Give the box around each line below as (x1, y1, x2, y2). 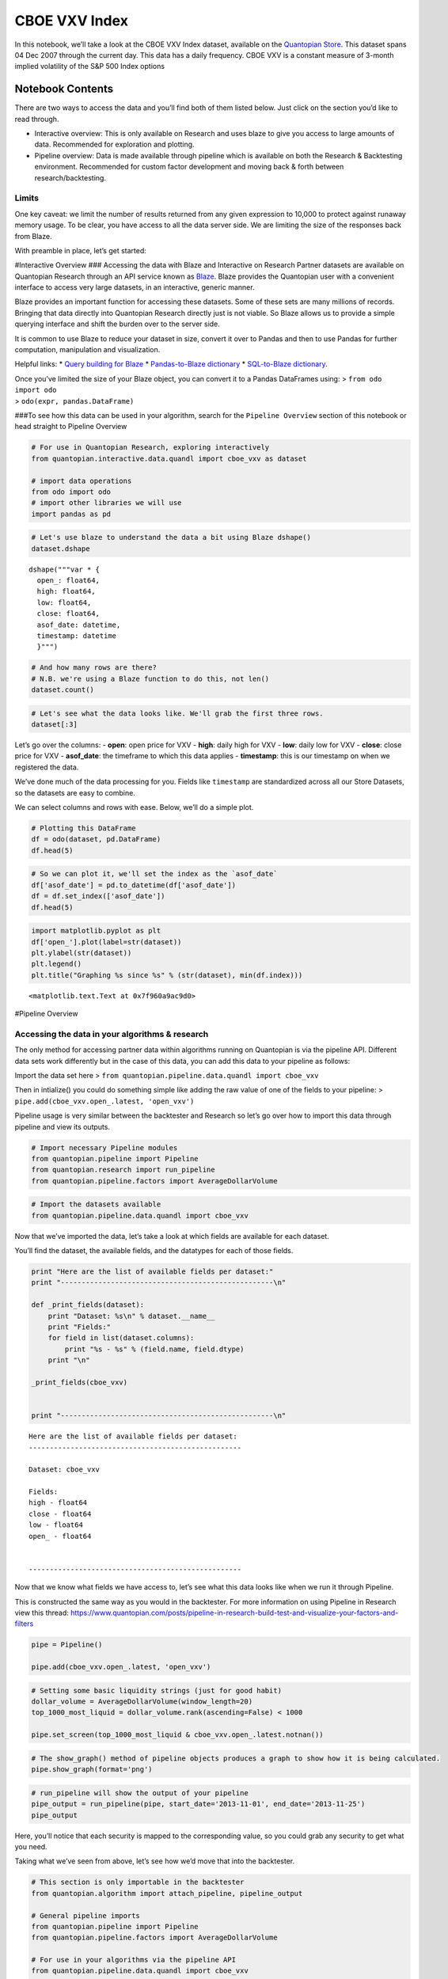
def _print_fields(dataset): (31, 1301, 145, 1309)
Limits (14, 192, 40, 203)
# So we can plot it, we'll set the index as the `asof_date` (31, 869, 278, 879)
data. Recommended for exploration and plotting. (34, 139, 195, 150)
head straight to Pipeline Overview (14, 422, 127, 431)
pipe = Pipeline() (31, 1640, 103, 1650)
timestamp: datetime (36, 631, 117, 640)
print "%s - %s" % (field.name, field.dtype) (64, 1344, 245, 1354)
